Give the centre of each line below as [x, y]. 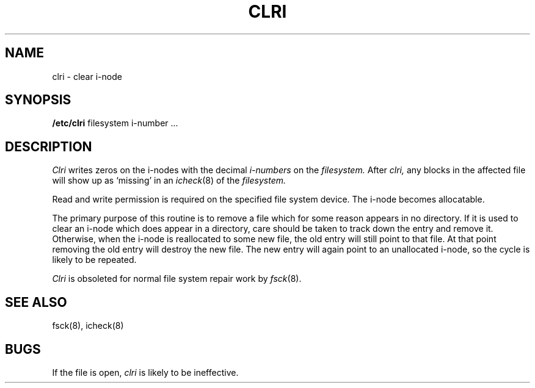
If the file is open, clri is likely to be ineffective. [145, 372]
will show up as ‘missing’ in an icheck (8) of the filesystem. [169, 181]
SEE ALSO [36, 302]
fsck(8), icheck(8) [88, 326]
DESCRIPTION [49, 146]
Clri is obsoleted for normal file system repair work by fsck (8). [177, 279]
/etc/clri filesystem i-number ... [115, 123]
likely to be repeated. [94, 260]
